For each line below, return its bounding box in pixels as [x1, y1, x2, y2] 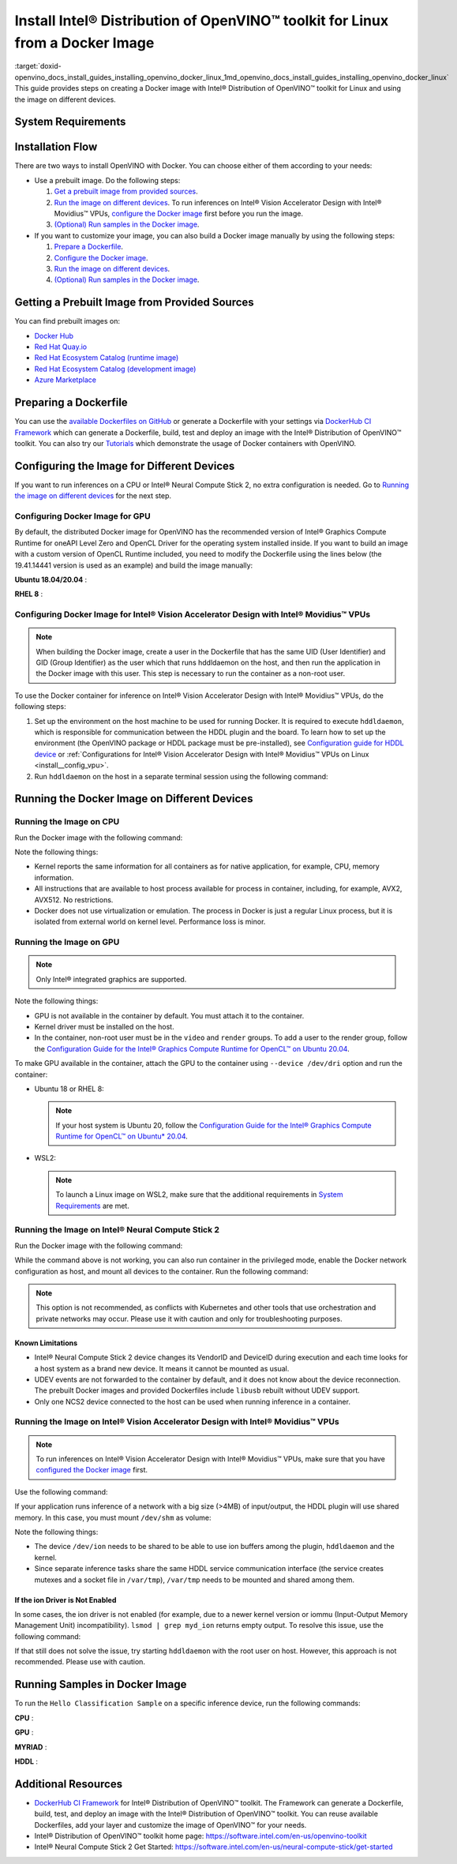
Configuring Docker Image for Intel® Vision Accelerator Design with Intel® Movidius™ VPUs [14, 609, 371, 620]
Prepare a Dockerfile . [54, 242, 124, 252]
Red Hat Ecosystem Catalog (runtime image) [34, 353, 179, 362]
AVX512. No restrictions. [34, 894, 114, 904]
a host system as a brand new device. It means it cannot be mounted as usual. [34, 1363, 290, 1373]
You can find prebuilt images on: [14, 317, 121, 326]
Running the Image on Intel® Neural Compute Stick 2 [14, 1225, 220, 1236]
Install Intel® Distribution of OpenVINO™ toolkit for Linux [14, 12, 389, 29]
